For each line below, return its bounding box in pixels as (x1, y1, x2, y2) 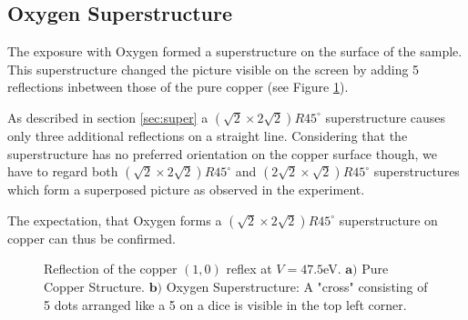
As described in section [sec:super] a (7, 107, 209, 126)
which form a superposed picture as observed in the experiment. (7, 180, 365, 199)
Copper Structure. (44, 276, 145, 295)
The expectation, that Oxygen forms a (7, 210, 222, 229)
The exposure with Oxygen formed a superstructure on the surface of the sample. (7, 42, 463, 61)
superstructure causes (325, 107, 446, 126)
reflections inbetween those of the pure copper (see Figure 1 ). (7, 77, 349, 96)
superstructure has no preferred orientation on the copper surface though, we (7, 144, 438, 163)
